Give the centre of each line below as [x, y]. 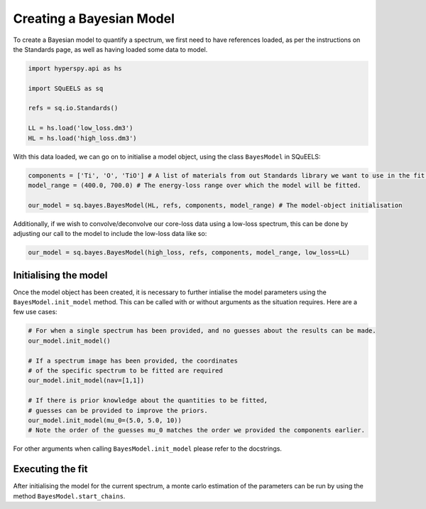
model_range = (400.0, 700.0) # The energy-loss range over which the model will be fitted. [195, 186]
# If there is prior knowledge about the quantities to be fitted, [148, 401]
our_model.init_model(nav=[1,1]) [86, 381]
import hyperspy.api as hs [75, 68]
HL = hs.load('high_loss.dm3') [83, 138]
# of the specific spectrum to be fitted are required [125, 370]
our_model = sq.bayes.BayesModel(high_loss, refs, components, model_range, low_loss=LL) [189, 253]
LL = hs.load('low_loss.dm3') [81, 128]
